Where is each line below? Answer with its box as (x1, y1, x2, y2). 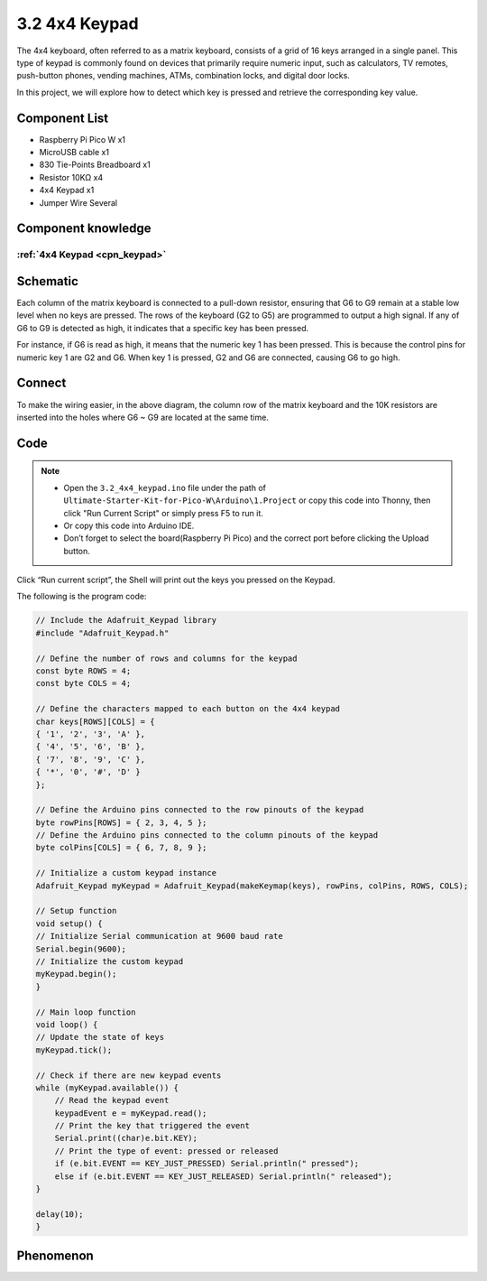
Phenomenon (16, 1248, 94, 1263)
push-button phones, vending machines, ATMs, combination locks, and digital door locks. (16, 70, 351, 81)
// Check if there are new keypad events (35, 1070, 222, 1081)
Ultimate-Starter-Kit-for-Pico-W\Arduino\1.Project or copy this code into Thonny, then (63, 495, 431, 506)
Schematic (16, 274, 78, 289)
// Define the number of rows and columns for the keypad (35, 653, 298, 664)
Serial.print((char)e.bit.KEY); (54, 1133, 198, 1144)
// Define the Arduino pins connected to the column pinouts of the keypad (35, 831, 379, 840)
